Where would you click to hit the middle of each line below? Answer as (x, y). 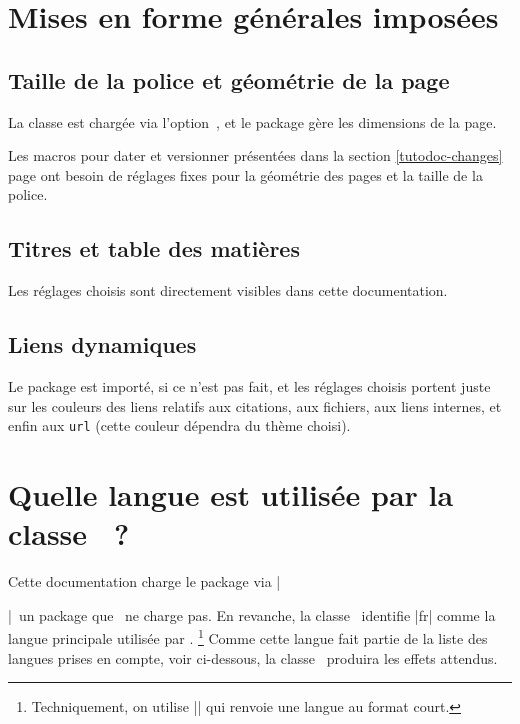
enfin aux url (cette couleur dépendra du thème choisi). (179, 425)
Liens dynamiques (102, 344)
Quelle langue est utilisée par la (231, 493)
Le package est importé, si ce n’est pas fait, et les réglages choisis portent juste (249, 385)
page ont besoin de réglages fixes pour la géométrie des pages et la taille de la (245, 174)
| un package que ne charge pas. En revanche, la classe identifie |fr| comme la (252, 614)
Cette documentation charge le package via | (144, 581)
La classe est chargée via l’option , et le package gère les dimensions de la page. (252, 121)
